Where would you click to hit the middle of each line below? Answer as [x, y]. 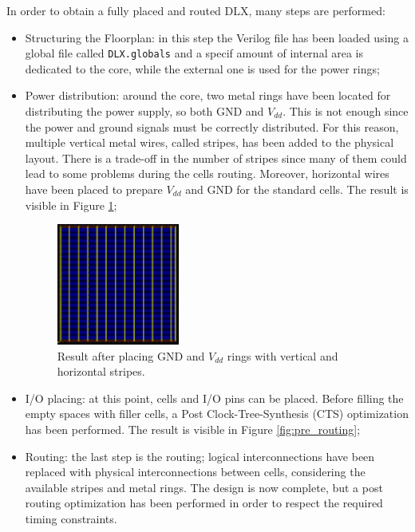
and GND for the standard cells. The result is [297, 189]
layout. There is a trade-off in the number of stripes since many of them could [216, 158]
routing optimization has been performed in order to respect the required [204, 503]
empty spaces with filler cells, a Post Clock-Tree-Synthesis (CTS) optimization [217, 414]
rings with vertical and [283, 355]
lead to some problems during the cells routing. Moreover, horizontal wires [207, 173]
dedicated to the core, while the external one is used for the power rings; [202, 68]
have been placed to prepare [94, 189]
